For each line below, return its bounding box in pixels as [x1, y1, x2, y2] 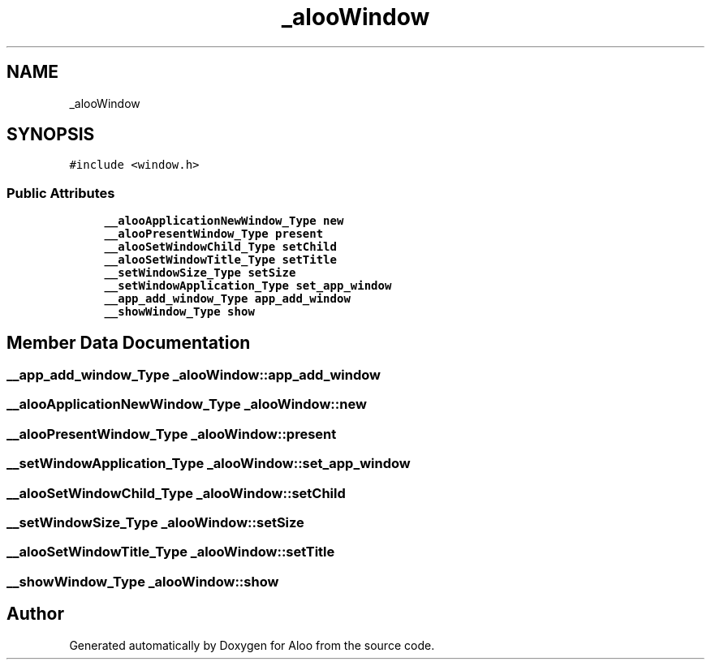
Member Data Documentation [6, 332, 251, 353]
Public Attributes [6, 184, 115, 201]
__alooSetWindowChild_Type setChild [104, 240, 337, 254]
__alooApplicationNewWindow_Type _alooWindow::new [6, 396, 367, 413]
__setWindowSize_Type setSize [104, 266, 296, 280]
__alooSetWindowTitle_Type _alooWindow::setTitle [6, 544, 335, 561]
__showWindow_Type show [104, 305, 255, 319]
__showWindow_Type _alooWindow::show [6, 573, 279, 590]
